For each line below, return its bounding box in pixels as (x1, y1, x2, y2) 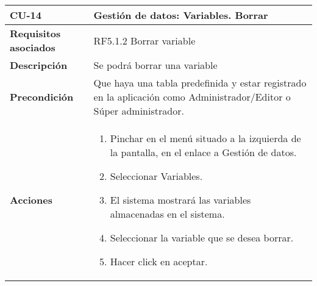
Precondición (10, 90, 74, 104)
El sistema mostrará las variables (110, 193, 251, 207)
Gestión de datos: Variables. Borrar (93, 8, 268, 22)
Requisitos (10, 26, 61, 40)
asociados (10, 40, 55, 54)
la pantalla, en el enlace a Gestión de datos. (110, 145, 297, 159)
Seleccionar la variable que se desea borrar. (110, 231, 294, 245)
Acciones (10, 193, 52, 207)
